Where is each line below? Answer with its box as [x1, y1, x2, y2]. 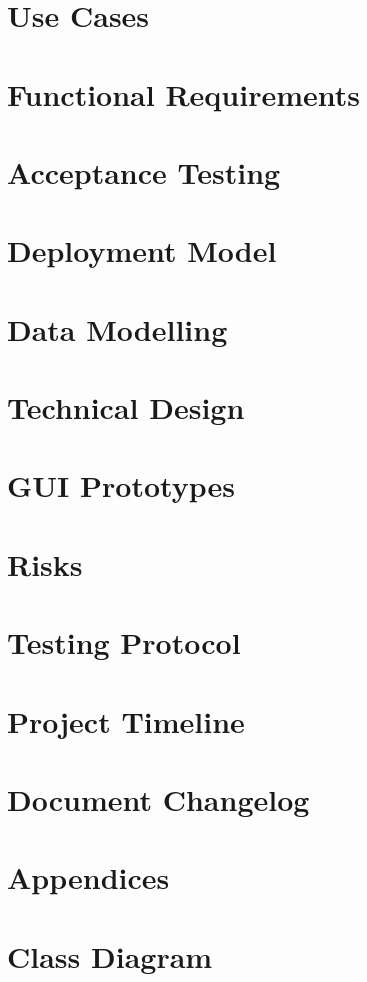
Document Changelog [7, 778, 310, 819]
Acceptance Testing [7, 151, 281, 192]
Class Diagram [7, 935, 213, 976]
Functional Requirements [7, 73, 360, 114]
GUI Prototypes [7, 465, 235, 506]
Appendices [7, 857, 170, 898]
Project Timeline [7, 700, 245, 741]
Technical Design [7, 387, 245, 428]
